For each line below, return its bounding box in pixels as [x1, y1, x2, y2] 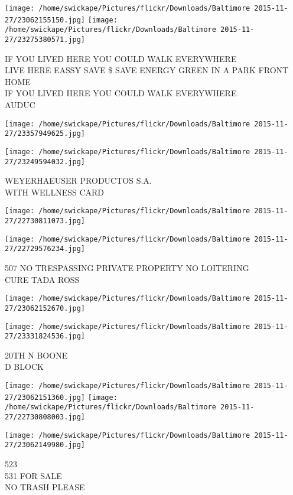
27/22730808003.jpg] [5, 413, 86, 421]
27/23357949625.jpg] [5, 129, 86, 138]
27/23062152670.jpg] [5, 304, 86, 312]
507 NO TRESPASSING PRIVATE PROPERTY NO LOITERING [5, 262, 249, 274]
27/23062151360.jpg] [5, 393, 86, 402]
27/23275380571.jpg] [5, 35, 86, 44]
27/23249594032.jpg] [5, 157, 86, 166]
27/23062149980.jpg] [5, 441, 86, 450]
